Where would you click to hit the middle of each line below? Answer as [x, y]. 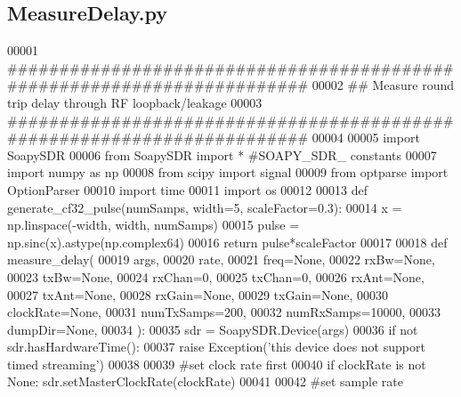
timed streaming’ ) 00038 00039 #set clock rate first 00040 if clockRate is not [217, 364]
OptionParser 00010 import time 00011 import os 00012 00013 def [187, 189]
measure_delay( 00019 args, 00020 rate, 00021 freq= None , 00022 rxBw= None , [221, 259]
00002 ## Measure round [383, 85]
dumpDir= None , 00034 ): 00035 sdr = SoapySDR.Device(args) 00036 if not [213, 329]
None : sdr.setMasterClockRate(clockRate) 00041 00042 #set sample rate [205, 381]
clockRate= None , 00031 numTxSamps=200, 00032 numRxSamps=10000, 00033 [224, 312]
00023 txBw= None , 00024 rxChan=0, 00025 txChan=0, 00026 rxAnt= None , [216, 276]
